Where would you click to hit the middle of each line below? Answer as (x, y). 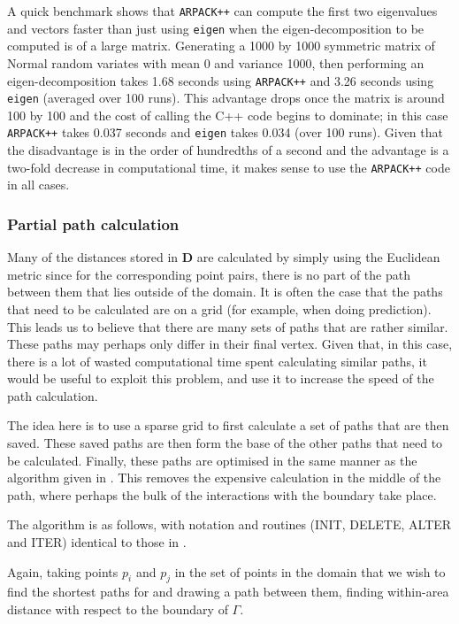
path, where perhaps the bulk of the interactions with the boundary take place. (222, 494)
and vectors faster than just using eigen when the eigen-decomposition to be (216, 28)
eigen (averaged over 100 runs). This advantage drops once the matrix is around (226, 98)
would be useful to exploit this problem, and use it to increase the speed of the (221, 378)
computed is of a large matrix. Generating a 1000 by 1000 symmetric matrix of (221, 46)
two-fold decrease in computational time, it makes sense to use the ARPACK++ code (229, 167)
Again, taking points (63, 571)
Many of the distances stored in (93, 257)
